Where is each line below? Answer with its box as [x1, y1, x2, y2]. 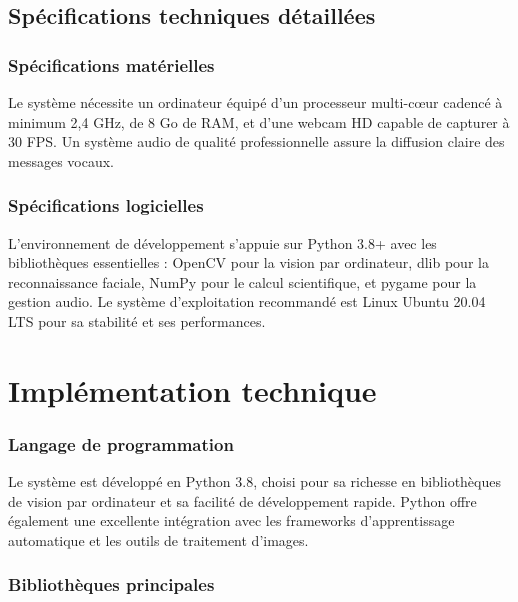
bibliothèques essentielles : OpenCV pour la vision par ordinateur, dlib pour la [8, 252, 489, 273]
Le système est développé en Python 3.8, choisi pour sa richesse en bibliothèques [8, 471, 501, 492]
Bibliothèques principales [8, 572, 215, 597]
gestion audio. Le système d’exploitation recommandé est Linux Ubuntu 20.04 [8, 291, 486, 312]
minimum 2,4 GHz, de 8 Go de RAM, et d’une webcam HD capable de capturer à [8, 111, 510, 132]
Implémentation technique [8, 369, 377, 410]
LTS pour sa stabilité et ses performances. [8, 310, 266, 331]
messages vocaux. [8, 150, 114, 171]
